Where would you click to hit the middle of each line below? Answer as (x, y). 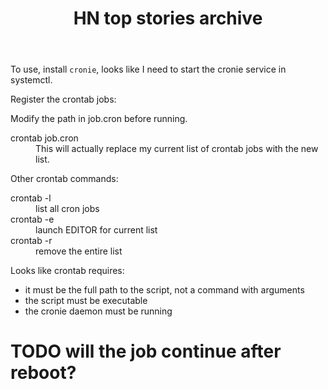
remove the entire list (79, 251)
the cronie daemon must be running (98, 311)
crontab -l (31, 198)
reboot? (43, 373)
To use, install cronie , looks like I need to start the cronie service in (148, 69)
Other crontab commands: (64, 179)
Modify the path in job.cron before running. (99, 119)
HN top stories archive (168, 18)
